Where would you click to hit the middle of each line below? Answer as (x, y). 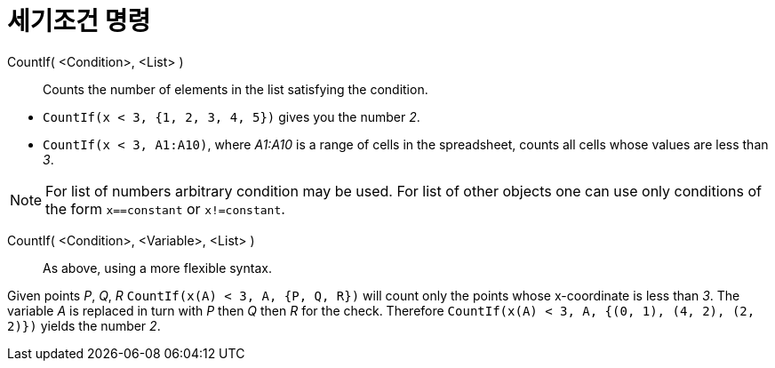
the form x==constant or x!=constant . (165, 208)
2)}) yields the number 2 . (84, 325)
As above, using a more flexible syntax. (157, 268)
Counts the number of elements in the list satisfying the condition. (236, 89)
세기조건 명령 (79, 21)
